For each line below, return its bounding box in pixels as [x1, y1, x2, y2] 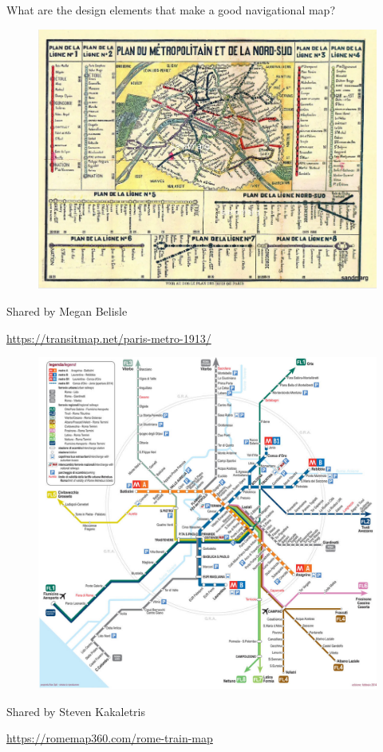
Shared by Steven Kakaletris [6, 702, 146, 719]
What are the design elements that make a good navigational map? [6, 2, 336, 18]
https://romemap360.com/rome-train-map [6, 730, 213, 746]
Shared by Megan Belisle [6, 302, 128, 319]
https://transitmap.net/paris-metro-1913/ [6, 329, 211, 346]
